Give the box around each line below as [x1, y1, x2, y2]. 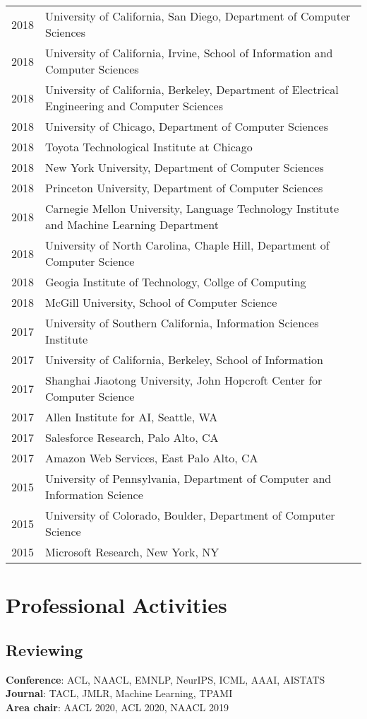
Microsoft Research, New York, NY [45, 544, 219, 560]
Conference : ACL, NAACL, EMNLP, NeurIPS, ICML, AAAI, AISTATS [6, 672, 325, 686]
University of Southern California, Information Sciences [45, 315, 319, 331]
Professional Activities [6, 590, 227, 619]
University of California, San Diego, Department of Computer [45, 8, 351, 24]
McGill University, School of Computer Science [45, 294, 277, 310]
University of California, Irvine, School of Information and [45, 45, 333, 61]
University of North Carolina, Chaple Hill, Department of [45, 237, 330, 253]
